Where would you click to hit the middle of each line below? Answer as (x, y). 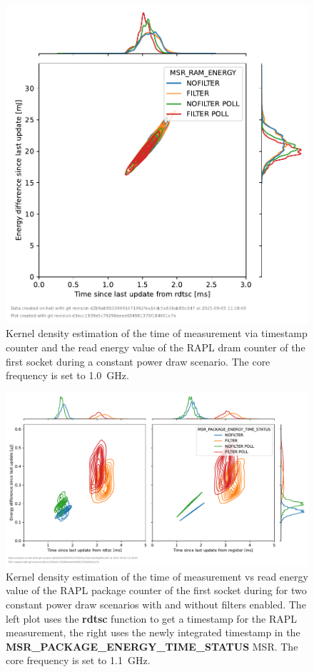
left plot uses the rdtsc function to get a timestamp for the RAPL (151, 618)
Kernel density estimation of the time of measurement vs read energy (157, 576)
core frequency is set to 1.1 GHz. (78, 660)
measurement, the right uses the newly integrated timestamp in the (153, 632)
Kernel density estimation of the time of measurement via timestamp (157, 333)
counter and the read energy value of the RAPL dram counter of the (156, 347)
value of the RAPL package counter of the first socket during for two (156, 590)
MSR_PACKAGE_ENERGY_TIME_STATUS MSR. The (152, 646)
